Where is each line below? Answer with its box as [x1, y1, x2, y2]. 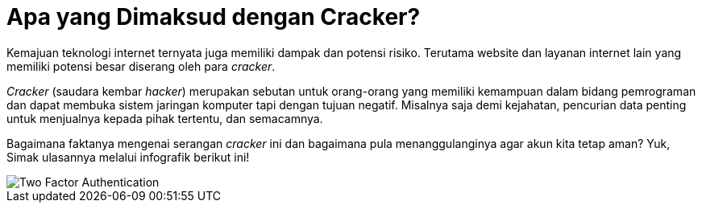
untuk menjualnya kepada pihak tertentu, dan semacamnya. [6, 111, 323, 125]
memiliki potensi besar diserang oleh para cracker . [6, 59, 276, 73]
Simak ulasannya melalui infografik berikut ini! [6, 150, 250, 164]
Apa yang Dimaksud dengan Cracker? [6, 3, 421, 31]
